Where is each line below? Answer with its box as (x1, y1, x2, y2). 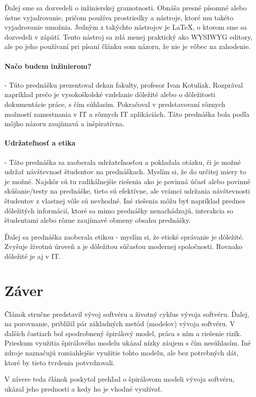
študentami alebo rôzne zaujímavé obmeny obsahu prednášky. (4, 215, 191, 225)
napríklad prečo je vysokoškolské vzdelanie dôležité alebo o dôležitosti (4, 89, 215, 99)
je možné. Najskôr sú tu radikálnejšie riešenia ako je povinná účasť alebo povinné (4, 176, 251, 186)
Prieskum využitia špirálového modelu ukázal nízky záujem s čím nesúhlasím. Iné (4, 338, 251, 348)
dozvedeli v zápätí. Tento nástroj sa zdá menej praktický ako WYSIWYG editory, (4, 31, 253, 42)
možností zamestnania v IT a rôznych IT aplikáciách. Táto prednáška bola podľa (4, 108, 250, 119)
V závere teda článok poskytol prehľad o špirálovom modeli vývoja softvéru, (4, 374, 235, 384)
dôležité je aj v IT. (4, 250, 61, 261)
